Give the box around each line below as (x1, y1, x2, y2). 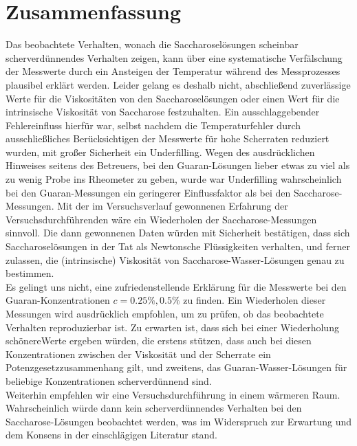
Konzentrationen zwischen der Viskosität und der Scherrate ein (6, 346, 271, 361)
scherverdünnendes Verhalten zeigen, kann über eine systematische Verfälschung (6, 50, 343, 65)
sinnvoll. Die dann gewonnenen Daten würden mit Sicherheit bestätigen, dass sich (6, 225, 350, 240)
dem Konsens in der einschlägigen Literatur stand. (6, 427, 217, 442)
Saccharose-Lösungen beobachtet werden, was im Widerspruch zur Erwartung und (6, 414, 352, 428)
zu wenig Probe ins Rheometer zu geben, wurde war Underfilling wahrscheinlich (6, 172, 342, 186)
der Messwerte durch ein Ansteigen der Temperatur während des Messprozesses (6, 64, 340, 78)
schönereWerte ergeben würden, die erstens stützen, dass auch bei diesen (6, 333, 312, 348)
